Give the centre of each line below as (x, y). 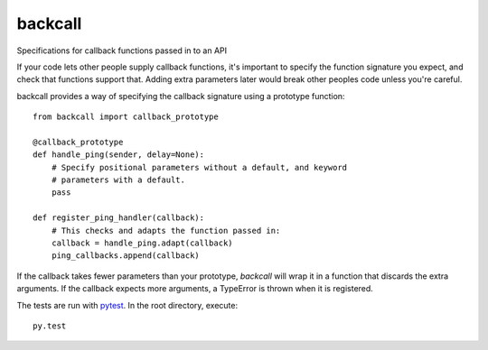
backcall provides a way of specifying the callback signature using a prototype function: (181, 96)
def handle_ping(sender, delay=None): (119, 155)
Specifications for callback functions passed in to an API (122, 51)
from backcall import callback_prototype (126, 117)
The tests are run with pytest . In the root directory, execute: (127, 305)
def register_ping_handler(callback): (119, 218)
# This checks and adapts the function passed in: (166, 230)
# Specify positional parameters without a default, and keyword (199, 167)
